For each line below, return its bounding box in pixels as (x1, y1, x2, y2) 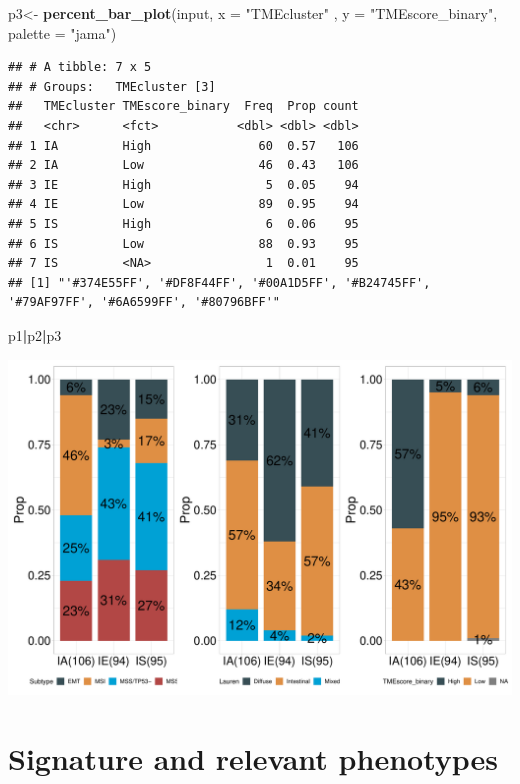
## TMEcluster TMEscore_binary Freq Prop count (8, 99, 359, 114)
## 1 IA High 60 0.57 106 (8, 138, 359, 153)
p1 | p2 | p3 (8, 324, 62, 345)
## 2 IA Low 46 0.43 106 (8, 158, 359, 173)
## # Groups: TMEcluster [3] (8, 79, 216, 94)
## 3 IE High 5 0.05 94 (8, 177, 359, 192)
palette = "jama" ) (8, 22, 117, 43)
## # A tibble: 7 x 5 (8, 60, 152, 75)
